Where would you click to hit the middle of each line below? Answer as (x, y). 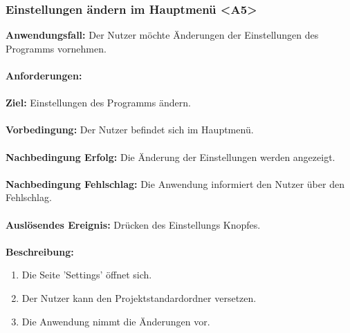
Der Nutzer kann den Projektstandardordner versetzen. (139, 297)
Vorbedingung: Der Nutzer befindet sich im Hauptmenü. (130, 130)
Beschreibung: (40, 251)
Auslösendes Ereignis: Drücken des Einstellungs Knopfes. (133, 224)
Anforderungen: (44, 75)
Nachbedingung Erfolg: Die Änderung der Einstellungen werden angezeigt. (171, 156)
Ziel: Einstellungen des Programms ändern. (98, 103)
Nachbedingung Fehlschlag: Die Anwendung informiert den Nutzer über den (175, 183)
